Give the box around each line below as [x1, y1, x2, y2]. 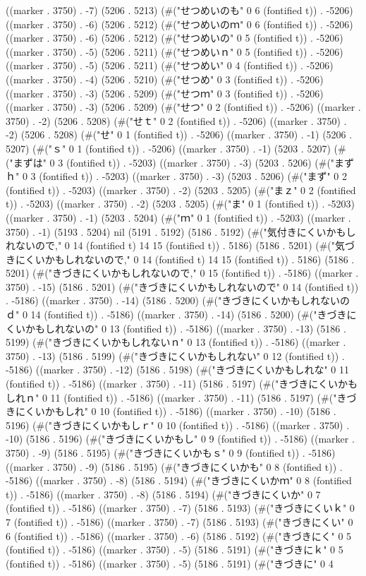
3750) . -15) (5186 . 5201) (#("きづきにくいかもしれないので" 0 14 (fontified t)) [6, 279, 359, 294]
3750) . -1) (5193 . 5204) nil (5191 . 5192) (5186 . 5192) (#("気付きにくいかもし [6, 224, 356, 239]
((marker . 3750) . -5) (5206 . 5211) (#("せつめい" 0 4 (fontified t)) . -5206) [6, 58, 334, 73]
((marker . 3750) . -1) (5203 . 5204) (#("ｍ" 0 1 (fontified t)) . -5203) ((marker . [6, 210, 351, 224]
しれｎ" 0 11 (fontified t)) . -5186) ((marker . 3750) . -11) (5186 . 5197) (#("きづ [6, 390, 357, 404]
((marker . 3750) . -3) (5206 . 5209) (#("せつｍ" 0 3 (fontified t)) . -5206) [6, 85, 324, 100]
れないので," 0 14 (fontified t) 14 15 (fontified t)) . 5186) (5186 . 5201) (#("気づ [6, 238, 355, 253]
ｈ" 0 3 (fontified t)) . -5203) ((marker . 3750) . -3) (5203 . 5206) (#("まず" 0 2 [6, 169, 347, 184]
